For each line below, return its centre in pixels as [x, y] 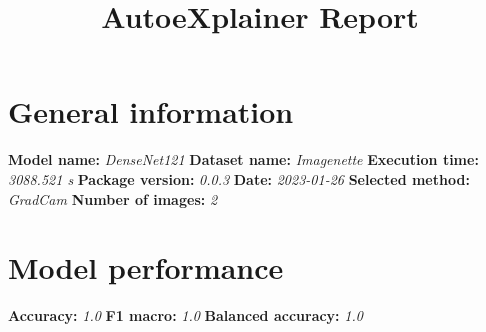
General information [151, 111]
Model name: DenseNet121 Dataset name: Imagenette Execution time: [243, 159]
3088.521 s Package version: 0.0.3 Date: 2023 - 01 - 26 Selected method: [239, 178]
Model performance [146, 267]
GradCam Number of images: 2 [113, 198]
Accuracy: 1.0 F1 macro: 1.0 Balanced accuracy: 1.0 [185, 315]
